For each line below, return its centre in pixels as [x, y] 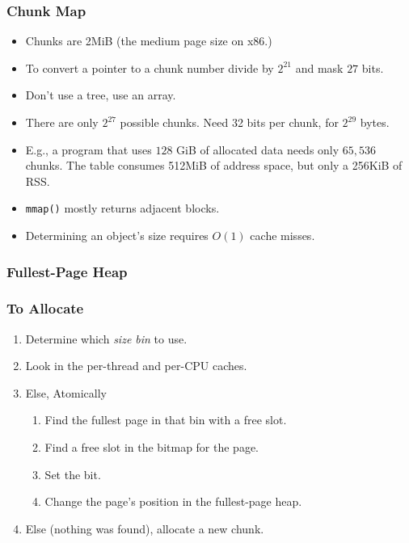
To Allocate [45, 308]
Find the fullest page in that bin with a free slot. [166, 420]
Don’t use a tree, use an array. [101, 95]
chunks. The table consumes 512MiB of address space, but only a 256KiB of [214, 165]
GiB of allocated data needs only [258, 149]
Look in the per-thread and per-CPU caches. [136, 366]
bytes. [375, 122]
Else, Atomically [66, 392]
